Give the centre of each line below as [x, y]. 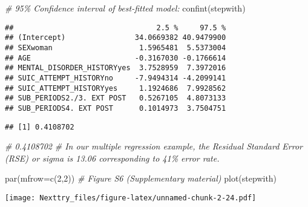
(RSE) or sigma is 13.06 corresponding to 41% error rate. [112, 158]
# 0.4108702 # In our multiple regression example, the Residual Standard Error [154, 146]
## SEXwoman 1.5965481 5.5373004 [116, 48]
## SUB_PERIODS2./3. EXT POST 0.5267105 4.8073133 [116, 98]
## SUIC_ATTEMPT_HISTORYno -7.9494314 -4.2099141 [116, 78]
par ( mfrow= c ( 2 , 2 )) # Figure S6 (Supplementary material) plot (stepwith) [141, 178]
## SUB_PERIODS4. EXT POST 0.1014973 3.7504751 [116, 108]
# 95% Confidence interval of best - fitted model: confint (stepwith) [125, 8]
